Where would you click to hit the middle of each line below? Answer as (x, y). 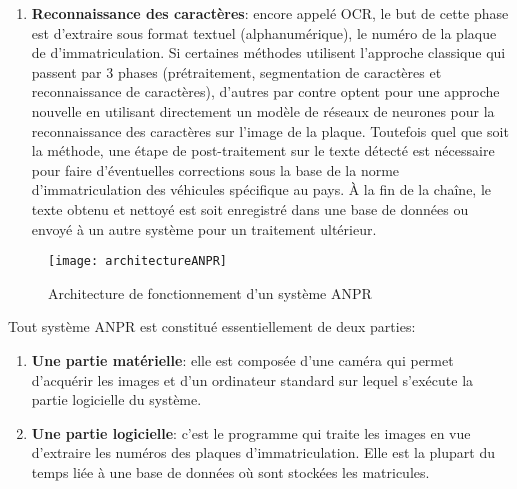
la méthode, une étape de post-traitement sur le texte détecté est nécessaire (263, 150)
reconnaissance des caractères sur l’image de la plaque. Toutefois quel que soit (270, 130)
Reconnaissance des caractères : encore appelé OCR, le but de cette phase (270, 13)
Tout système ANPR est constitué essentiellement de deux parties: (212, 326)
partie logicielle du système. (116, 399)
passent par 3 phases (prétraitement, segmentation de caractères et (236, 71)
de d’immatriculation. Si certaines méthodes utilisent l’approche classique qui (268, 52)
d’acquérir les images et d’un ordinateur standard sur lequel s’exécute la (252, 379)
